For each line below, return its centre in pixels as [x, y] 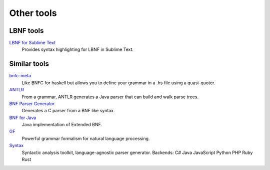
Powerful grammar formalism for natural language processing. [86, 138]
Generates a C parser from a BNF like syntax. [68, 111]
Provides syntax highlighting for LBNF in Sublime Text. [78, 49]
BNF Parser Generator [32, 103]
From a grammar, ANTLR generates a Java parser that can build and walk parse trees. [110, 97]
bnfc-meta [20, 76]
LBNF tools [26, 31]
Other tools [33, 13]
